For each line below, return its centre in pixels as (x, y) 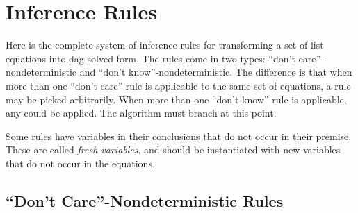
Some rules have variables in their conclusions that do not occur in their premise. (179, 136)
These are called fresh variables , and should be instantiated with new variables (173, 150)
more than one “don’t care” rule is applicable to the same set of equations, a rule (178, 85)
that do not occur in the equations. (80, 163)
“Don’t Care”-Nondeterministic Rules (145, 200)
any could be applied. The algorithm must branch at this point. (141, 113)
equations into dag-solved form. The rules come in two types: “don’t (150, 58)
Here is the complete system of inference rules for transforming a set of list (165, 45)
